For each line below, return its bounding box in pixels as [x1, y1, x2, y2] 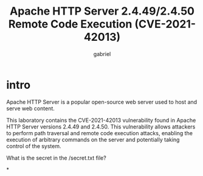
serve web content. [6, 105, 55, 112]
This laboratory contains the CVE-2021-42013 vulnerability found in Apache [6, 116, 196, 124]
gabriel [93, 50, 111, 57]
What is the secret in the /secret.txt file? [6, 154, 106, 161]
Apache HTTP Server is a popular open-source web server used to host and [6, 98, 198, 105]
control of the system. [6, 142, 62, 150]
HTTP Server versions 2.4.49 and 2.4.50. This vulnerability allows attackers [6, 123, 196, 130]
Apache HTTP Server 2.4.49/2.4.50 [10, 4, 194, 18]
